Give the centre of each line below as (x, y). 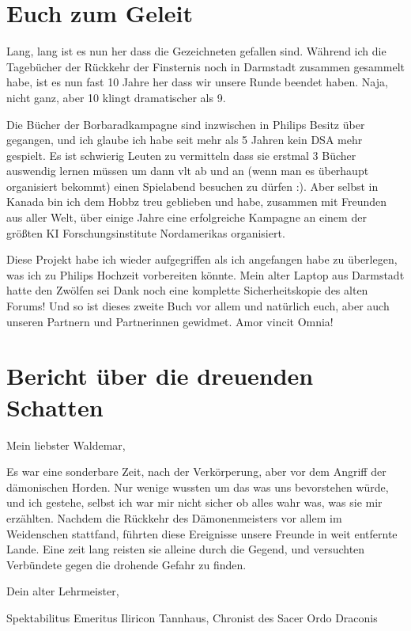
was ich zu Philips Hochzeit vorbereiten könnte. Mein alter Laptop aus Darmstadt (205, 274)
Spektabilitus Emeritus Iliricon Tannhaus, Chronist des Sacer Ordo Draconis (192, 617)
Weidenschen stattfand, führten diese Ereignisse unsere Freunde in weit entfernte (202, 533)
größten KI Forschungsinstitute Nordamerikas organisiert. (146, 232)
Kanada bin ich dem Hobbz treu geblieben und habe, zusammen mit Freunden (197, 201)
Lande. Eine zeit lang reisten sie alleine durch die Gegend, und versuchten (186, 549)
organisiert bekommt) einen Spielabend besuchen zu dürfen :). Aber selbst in (192, 186)
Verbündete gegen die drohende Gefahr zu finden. (126, 564)
